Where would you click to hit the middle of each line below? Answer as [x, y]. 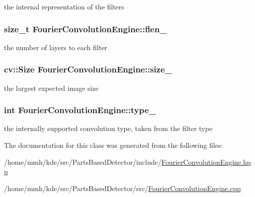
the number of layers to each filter [56, 47]
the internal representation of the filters [64, 6]
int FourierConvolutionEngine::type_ [80, 110]
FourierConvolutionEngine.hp [206, 162]
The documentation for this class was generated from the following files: [114, 145]
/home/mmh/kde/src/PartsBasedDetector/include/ [83, 162]
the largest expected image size [51, 88]
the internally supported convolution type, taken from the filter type [108, 128]
